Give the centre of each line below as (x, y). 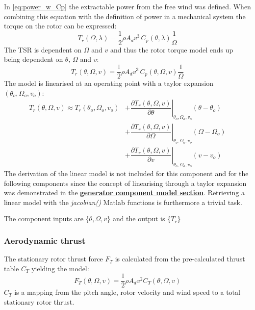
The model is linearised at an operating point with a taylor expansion (109, 83)
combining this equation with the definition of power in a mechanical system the (125, 16)
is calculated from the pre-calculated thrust (180, 259)
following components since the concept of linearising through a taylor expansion (125, 183)
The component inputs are (44, 219)
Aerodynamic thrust (45, 240)
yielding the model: (60, 268)
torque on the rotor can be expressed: (60, 26)
